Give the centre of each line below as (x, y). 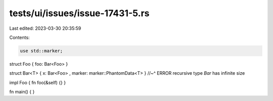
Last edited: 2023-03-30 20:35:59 (45, 28)
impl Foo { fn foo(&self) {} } (37, 82)
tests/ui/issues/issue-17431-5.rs (79, 13)
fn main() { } (22, 92)
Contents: (19, 37)
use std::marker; (41, 51)
